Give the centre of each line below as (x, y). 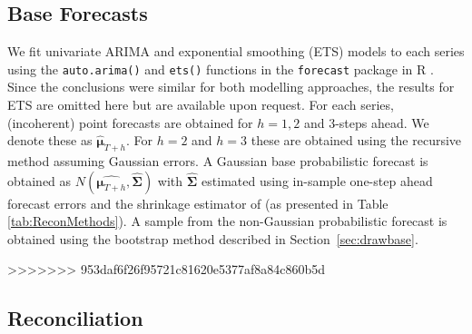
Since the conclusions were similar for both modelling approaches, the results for (231, 87)
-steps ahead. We (382, 122)
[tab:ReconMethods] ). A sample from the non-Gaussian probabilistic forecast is (227, 221)
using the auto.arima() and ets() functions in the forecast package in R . (221, 69)
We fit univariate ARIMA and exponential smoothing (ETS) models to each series (236, 51)
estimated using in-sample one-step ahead (317, 180)
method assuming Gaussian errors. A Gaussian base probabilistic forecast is (218, 161)
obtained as (39, 180)
